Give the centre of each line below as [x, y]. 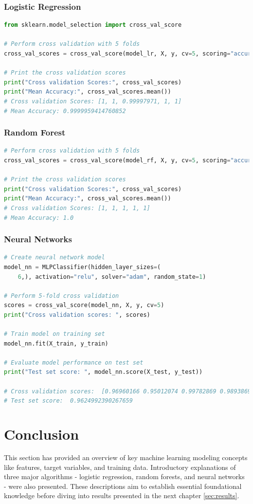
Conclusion [42, 434]
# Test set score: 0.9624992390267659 [68, 401]
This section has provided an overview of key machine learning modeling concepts [126, 457]
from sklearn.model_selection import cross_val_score [93, 25]
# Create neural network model [54, 258]
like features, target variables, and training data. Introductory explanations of [120, 467]
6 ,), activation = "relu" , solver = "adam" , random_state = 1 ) [112, 277]
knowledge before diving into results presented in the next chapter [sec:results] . [122, 495]
